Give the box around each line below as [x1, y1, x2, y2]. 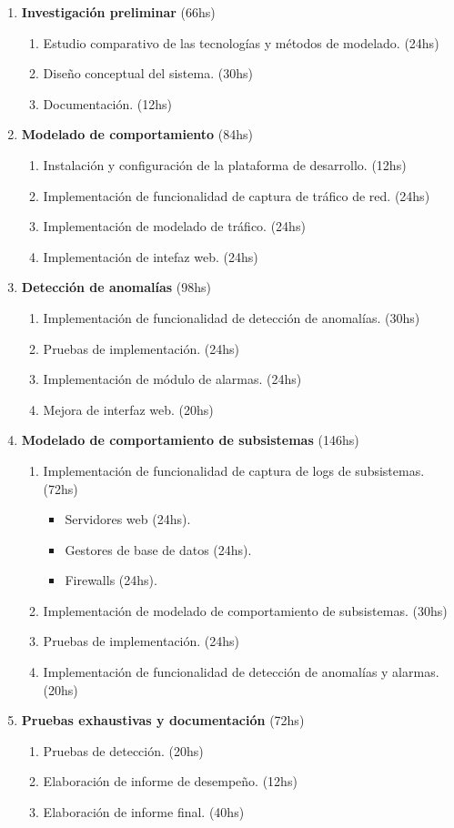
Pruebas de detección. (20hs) [43, 741, 204, 760]
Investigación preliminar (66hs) [21, 3, 216, 21]
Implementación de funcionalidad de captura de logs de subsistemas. [43, 460, 425, 480]
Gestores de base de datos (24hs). [65, 540, 252, 559]
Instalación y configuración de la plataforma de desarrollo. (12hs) [43, 155, 407, 174]
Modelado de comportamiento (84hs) [21, 125, 253, 144]
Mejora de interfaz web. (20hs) [43, 399, 214, 419]
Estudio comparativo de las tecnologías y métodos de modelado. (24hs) [43, 33, 439, 52]
